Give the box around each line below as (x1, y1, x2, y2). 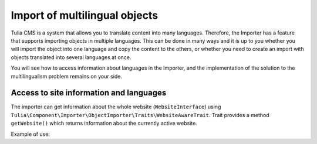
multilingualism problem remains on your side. (11, 73, 123, 80)
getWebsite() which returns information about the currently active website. (11, 120, 198, 127)
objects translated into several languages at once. (11, 53, 131, 61)
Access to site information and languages (11, 88, 167, 98)
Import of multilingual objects (11, 9, 158, 22)
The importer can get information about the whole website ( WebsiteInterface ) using (11, 103, 221, 111)
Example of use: (11, 131, 50, 138)
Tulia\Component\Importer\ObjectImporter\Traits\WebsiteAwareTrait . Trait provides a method (11, 111, 269, 118)
